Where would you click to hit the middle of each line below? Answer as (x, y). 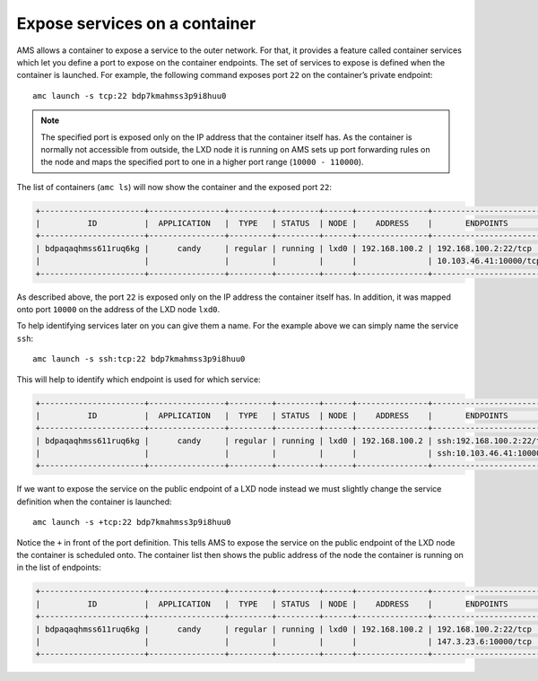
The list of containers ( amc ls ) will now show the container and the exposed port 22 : (174, 187)
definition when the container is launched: (94, 502)
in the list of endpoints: (59, 567)
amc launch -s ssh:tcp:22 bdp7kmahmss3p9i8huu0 (139, 359)
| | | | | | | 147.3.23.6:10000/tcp (284, 641)
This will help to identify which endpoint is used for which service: (139, 379)
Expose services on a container (136, 23)
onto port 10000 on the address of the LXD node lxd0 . (118, 309)
